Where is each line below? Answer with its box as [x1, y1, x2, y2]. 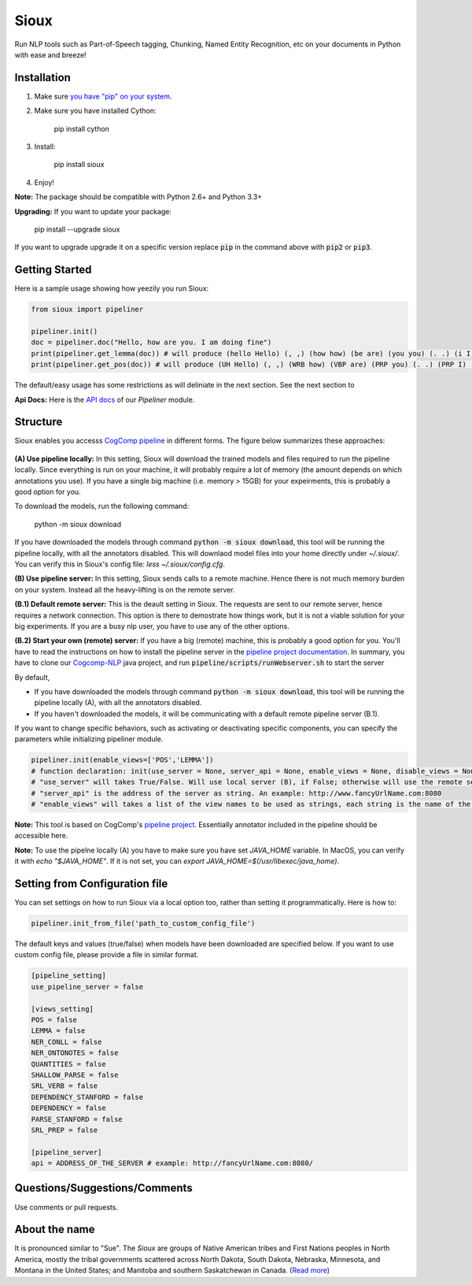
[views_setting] [31, 1005, 94, 1013]
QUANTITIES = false [31, 1060, 106, 1068]
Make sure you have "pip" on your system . [34, 91, 172, 101]
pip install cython [53, 124, 110, 133]
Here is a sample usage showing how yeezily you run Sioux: [14, 284, 209, 293]
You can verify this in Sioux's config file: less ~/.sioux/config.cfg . [14, 559, 226, 569]
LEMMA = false [31, 1027, 86, 1035]
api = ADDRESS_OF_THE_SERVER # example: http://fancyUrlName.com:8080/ [31, 1159, 314, 1168]
